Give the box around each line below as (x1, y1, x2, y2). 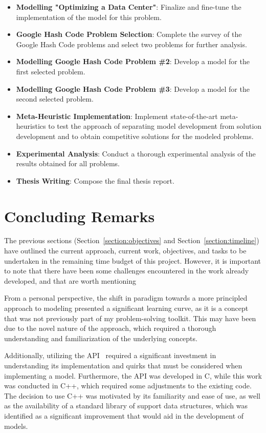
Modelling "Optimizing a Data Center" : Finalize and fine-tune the (16, 2, 241, 12)
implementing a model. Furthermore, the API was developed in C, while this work (4, 370, 262, 381)
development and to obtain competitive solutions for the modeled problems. (16, 130, 254, 141)
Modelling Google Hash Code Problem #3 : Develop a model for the (16, 83, 250, 94)
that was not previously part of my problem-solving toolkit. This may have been (4, 312, 256, 323)
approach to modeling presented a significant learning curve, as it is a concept (4, 303, 249, 313)
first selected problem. (16, 66, 85, 76)
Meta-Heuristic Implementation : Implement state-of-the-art (16, 110, 218, 121)
